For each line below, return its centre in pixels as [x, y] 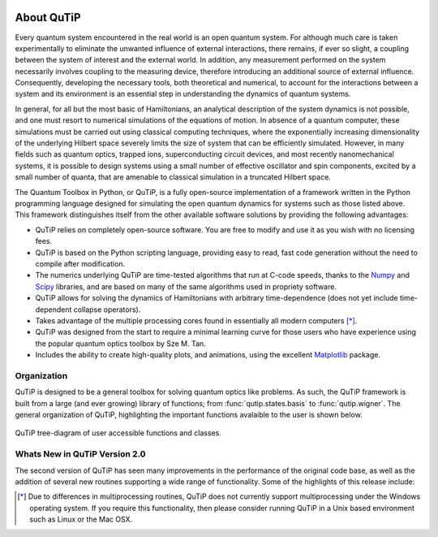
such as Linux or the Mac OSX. [81, 519]
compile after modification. [80, 263]
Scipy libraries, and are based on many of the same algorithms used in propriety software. [186, 286]
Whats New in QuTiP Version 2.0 [80, 454]
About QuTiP [48, 17]
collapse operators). [107, 310]
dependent [54, 310]
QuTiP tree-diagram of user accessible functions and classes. [118, 433]
